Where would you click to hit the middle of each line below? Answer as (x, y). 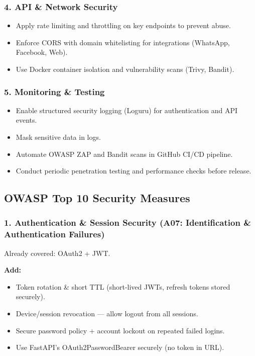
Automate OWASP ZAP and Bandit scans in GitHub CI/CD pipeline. (124, 154)
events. (26, 120)
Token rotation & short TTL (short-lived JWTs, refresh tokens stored (123, 286)
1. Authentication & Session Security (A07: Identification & (127, 222)
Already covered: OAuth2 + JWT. (57, 253)
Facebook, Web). (42, 52)
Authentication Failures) (54, 234)
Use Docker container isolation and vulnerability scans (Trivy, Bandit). (125, 69)
